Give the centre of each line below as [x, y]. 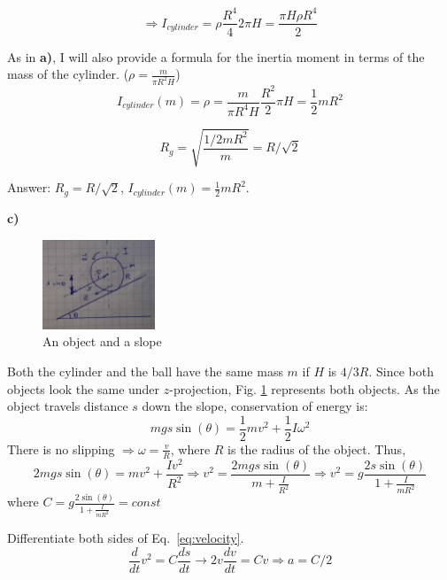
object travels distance [68, 406]
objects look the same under [84, 388]
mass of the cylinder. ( [68, 74]
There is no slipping [61, 449]
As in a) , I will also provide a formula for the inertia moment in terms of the [216, 56]
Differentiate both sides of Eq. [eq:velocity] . [126, 538]
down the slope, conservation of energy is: [255, 406]
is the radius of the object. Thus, [317, 449]
